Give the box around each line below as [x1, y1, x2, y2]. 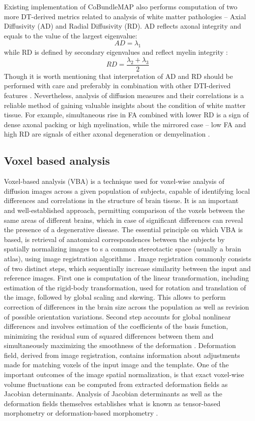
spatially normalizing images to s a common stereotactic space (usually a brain [4, 244, 241, 254]
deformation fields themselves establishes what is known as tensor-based [4, 398, 221, 408]
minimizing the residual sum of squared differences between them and [4, 330, 214, 341]
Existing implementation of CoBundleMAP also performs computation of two [4, 1, 237, 11]
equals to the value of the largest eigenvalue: [4, 30, 138, 40]
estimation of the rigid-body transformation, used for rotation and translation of [4, 282, 246, 292]
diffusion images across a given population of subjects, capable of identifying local [4, 185, 250, 196]
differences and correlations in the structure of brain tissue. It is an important [4, 195, 239, 206]
